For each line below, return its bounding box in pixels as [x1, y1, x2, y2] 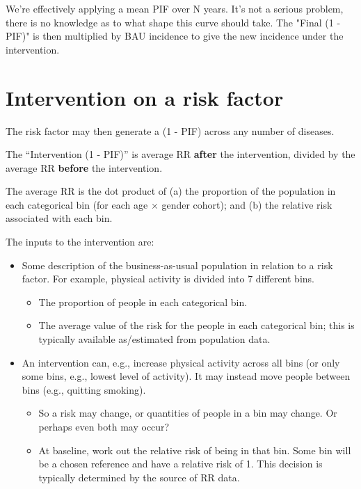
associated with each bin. [6, 211, 113, 225]
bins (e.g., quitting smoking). [22, 382, 146, 396]
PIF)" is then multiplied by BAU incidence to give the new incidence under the [6, 29, 344, 43]
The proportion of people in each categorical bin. [38, 294, 248, 309]
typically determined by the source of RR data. [38, 470, 240, 484]
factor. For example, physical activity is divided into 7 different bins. [22, 271, 314, 286]
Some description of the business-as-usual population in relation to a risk [22, 257, 333, 272]
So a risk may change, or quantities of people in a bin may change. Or [38, 406, 337, 420]
